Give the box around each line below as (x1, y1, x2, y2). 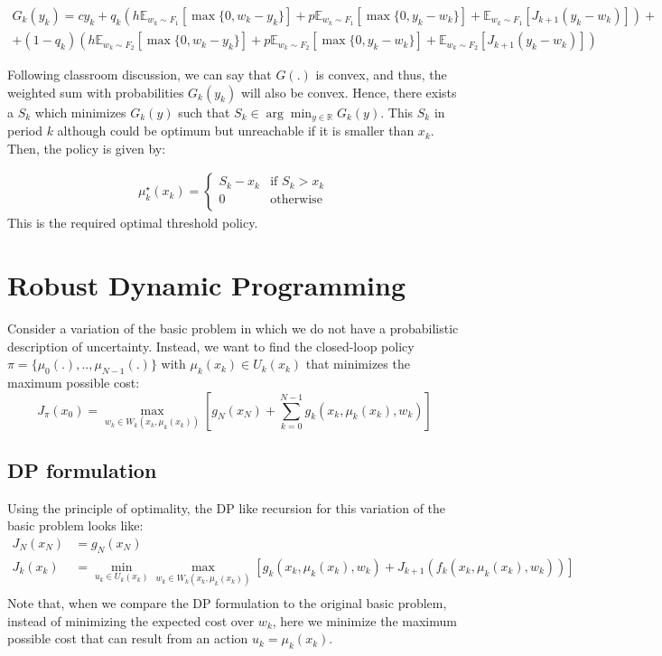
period (7, 121, 42, 140)
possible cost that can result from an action (7, 629, 248, 648)
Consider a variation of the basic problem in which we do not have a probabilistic (7, 319, 459, 338)
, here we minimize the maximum (272, 611, 457, 630)
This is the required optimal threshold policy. (7, 213, 258, 232)
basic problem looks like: (7, 516, 144, 535)
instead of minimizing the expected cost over (7, 611, 255, 630)
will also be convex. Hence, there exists (240, 82, 457, 101)
